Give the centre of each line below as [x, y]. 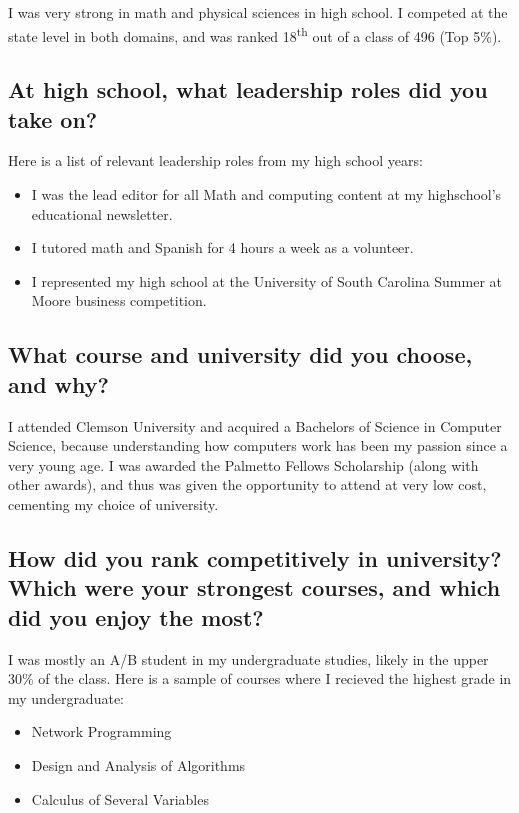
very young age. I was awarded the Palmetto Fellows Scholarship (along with [243, 464]
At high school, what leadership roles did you [248, 89]
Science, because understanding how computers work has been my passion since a [258, 445]
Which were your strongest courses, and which [254, 587]
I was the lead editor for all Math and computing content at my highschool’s [266, 194]
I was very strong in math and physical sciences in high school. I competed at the [258, 12]
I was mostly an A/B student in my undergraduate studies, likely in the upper [248, 658]
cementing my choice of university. [113, 503]
